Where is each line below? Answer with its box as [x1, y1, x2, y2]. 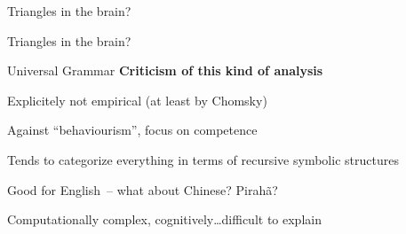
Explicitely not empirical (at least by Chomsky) [7, 90, 267, 109]
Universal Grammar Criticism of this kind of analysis [7, 61, 323, 80]
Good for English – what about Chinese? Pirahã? [7, 180, 278, 199]
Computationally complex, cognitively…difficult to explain [7, 210, 322, 229]
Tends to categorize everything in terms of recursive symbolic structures [7, 150, 399, 168]
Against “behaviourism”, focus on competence [7, 121, 258, 139]
